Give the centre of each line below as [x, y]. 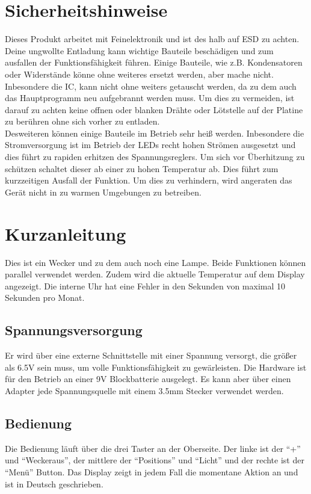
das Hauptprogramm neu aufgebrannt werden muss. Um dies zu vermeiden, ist [150, 98]
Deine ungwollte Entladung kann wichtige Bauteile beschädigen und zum [139, 50]
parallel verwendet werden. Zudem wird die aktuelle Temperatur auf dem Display [155, 274]
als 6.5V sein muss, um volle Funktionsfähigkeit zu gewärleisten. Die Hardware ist [156, 367]
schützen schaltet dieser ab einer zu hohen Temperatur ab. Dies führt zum [142, 168]
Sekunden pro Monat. [45, 298]
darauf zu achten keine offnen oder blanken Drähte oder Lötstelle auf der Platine [154, 109]
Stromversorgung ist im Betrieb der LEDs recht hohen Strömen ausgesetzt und [150, 145]
